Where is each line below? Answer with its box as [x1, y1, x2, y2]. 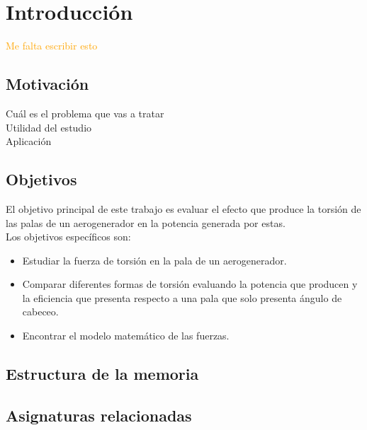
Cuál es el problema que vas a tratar [6, 105, 164, 120]
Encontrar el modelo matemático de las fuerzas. [22, 328, 230, 343]
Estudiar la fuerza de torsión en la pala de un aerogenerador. [22, 252, 287, 267]
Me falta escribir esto [6, 38, 98, 53]
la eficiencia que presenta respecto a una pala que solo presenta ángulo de [22, 290, 342, 305]
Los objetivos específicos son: [6, 229, 131, 244]
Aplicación [6, 134, 52, 149]
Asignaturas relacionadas [6, 404, 192, 426]
